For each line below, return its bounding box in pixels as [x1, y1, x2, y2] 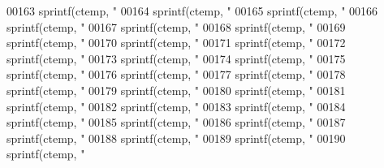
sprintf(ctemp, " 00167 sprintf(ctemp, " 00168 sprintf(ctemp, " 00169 [6, 18, 346, 35]
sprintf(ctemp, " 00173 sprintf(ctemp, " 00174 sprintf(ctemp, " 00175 [6, 50, 346, 67]
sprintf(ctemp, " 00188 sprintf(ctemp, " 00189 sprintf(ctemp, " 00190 [6, 129, 346, 146]
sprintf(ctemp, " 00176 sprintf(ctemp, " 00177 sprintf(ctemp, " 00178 [6, 66, 346, 83]
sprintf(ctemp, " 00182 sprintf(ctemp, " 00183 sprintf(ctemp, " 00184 [6, 97, 346, 114]
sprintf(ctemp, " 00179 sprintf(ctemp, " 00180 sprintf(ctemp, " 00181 [6, 81, 346, 98]
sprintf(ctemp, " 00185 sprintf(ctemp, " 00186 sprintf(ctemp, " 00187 [6, 114, 346, 131]
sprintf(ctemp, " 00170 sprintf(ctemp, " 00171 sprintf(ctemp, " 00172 [6, 34, 346, 51]
